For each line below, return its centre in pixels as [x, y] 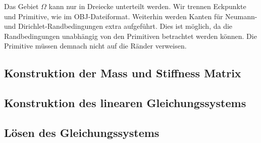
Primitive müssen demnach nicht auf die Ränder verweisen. [95, 46]
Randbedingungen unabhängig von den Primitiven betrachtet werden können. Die [130, 36]
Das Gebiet [21, 6]
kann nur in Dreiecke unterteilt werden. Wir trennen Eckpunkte [147, 6]
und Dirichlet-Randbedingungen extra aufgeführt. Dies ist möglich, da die [118, 26]
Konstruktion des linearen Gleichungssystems [125, 103]
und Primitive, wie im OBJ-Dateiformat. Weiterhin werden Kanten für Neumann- [131, 16]
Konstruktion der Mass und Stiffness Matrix [123, 73]
